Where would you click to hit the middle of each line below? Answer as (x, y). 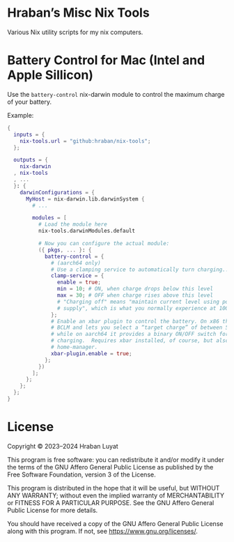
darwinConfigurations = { (57, 192)
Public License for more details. (53, 510)
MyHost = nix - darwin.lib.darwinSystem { (85, 199)
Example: (21, 115)
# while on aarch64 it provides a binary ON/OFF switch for (140, 334)
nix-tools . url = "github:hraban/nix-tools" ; (85, 141)
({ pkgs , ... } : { (65, 250)
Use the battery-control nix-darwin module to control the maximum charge (116, 94)
